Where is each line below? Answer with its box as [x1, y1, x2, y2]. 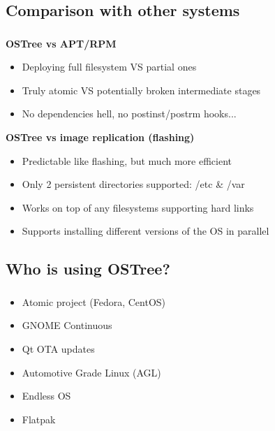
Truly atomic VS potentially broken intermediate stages [22, 82, 261, 97]
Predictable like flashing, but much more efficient [22, 153, 232, 168]
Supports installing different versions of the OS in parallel [22, 224, 269, 238]
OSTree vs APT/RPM [6, 36, 117, 50]
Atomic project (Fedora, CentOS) [22, 294, 166, 309]
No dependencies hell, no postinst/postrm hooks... [22, 106, 237, 121]
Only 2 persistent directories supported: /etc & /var [22, 177, 245, 191]
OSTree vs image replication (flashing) [6, 130, 195, 145]
